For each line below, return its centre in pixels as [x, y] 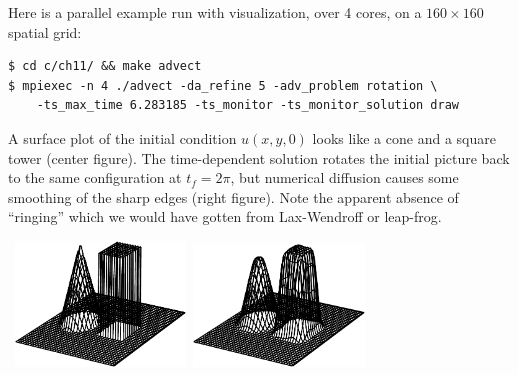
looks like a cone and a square [404, 137]
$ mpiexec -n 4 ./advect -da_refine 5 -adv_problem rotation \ [223, 85]
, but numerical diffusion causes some [344, 177]
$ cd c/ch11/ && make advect [105, 66]
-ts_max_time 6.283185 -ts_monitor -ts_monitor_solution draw [248, 105]
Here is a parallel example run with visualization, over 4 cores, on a [215, 12]
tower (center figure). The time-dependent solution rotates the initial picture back [259, 157]
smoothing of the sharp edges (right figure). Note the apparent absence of [233, 196]
